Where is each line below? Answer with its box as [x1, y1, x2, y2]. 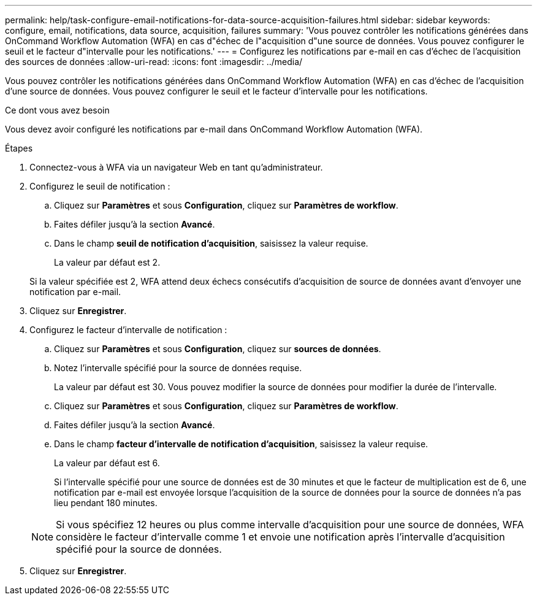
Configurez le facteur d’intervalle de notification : [29, 325, 227, 335]
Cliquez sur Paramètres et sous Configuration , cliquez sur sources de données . [54, 344, 381, 354]
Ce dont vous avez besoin [5, 105, 110, 115]
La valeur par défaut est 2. [54, 257, 161, 267]
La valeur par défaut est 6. [54, 458, 160, 468]
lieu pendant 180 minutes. [54, 498, 158, 508]
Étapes [5, 143, 33, 153]
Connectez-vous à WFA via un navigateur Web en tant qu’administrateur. [29, 162, 323, 172]
